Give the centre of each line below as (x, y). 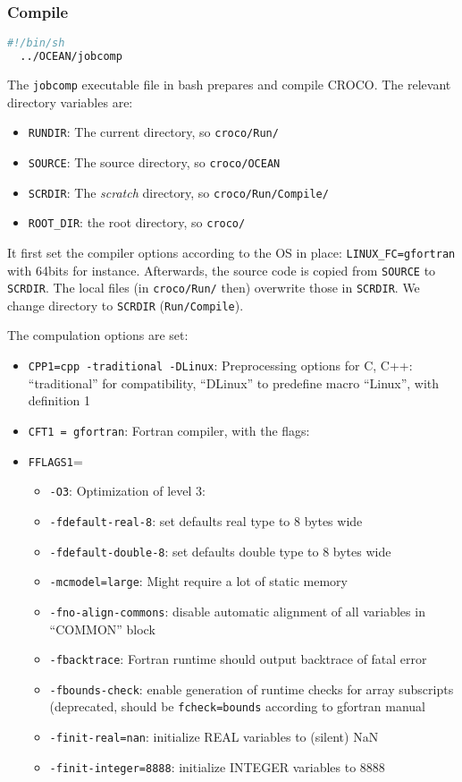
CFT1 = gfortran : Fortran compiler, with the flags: (169, 430)
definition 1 (59, 400)
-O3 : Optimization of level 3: (127, 491)
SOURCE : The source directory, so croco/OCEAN (154, 161)
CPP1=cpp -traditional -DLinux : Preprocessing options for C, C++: (220, 365)
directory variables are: (70, 102)
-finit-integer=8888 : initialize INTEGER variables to (203, 766)
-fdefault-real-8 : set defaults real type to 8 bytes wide (206, 520)
